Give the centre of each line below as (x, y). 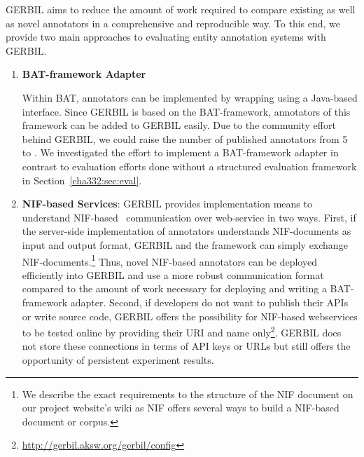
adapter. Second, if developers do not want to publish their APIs (209, 302)
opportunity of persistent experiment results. (118, 359)
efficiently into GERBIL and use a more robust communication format (173, 274)
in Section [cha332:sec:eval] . (82, 180)
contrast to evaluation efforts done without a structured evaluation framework (189, 166)
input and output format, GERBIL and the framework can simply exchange (185, 244)
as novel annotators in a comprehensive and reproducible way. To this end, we (173, 23)
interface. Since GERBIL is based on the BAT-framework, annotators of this (186, 111)
